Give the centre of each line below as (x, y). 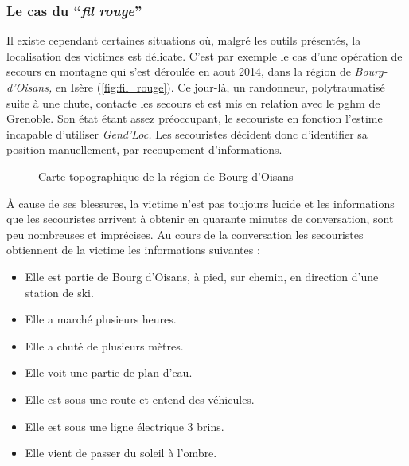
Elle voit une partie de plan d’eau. (109, 372)
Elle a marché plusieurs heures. (101, 319)
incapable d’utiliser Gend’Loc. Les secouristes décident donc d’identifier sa (187, 133)
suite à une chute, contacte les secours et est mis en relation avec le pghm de (193, 102)
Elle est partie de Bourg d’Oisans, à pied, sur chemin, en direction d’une (202, 276)
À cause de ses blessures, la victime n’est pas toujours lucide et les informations (201, 203)
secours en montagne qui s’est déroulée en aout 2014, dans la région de (179, 71)
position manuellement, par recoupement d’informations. (144, 149)
